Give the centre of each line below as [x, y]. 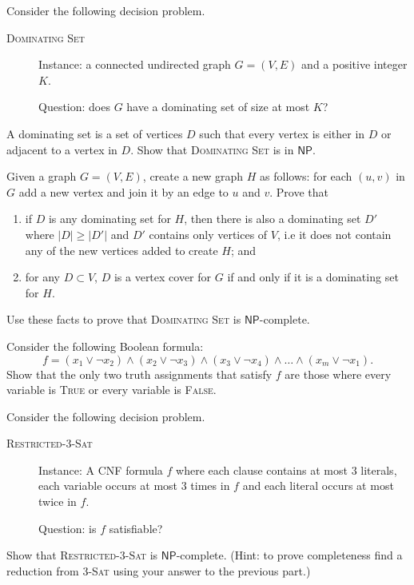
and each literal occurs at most [318, 486]
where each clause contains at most [262, 470]
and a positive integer [354, 64]
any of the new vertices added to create [121, 250]
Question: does [74, 107]
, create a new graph [193, 176]
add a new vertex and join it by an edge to [123, 191]
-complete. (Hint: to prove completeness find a [289, 555]
